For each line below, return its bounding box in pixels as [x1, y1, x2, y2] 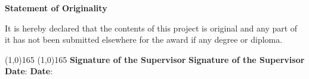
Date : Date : [5, 65, 53, 77]
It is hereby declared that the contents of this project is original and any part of [5, 21, 298, 34]
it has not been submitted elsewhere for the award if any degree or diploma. [5, 33, 283, 46]
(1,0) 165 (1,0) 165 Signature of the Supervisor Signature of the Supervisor [5, 53, 305, 65]
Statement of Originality [5, 2, 107, 14]
